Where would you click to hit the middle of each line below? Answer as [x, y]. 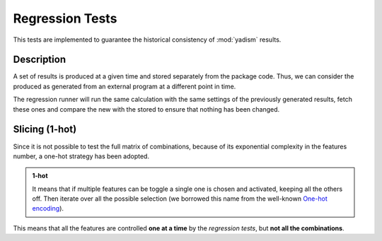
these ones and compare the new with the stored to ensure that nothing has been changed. [146, 109]
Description [40, 60]
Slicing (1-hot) [45, 130]
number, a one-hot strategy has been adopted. [81, 156]
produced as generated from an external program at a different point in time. [125, 86]
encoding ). [48, 208]
